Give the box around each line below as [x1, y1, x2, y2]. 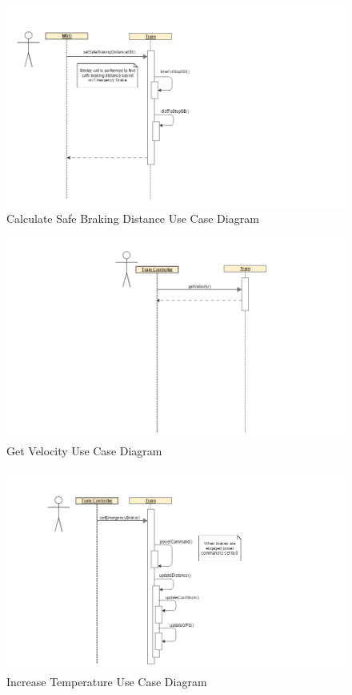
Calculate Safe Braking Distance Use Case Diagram [6, 209, 259, 226]
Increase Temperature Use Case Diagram [6, 673, 207, 690]
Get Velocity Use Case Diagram [6, 442, 162, 459]
